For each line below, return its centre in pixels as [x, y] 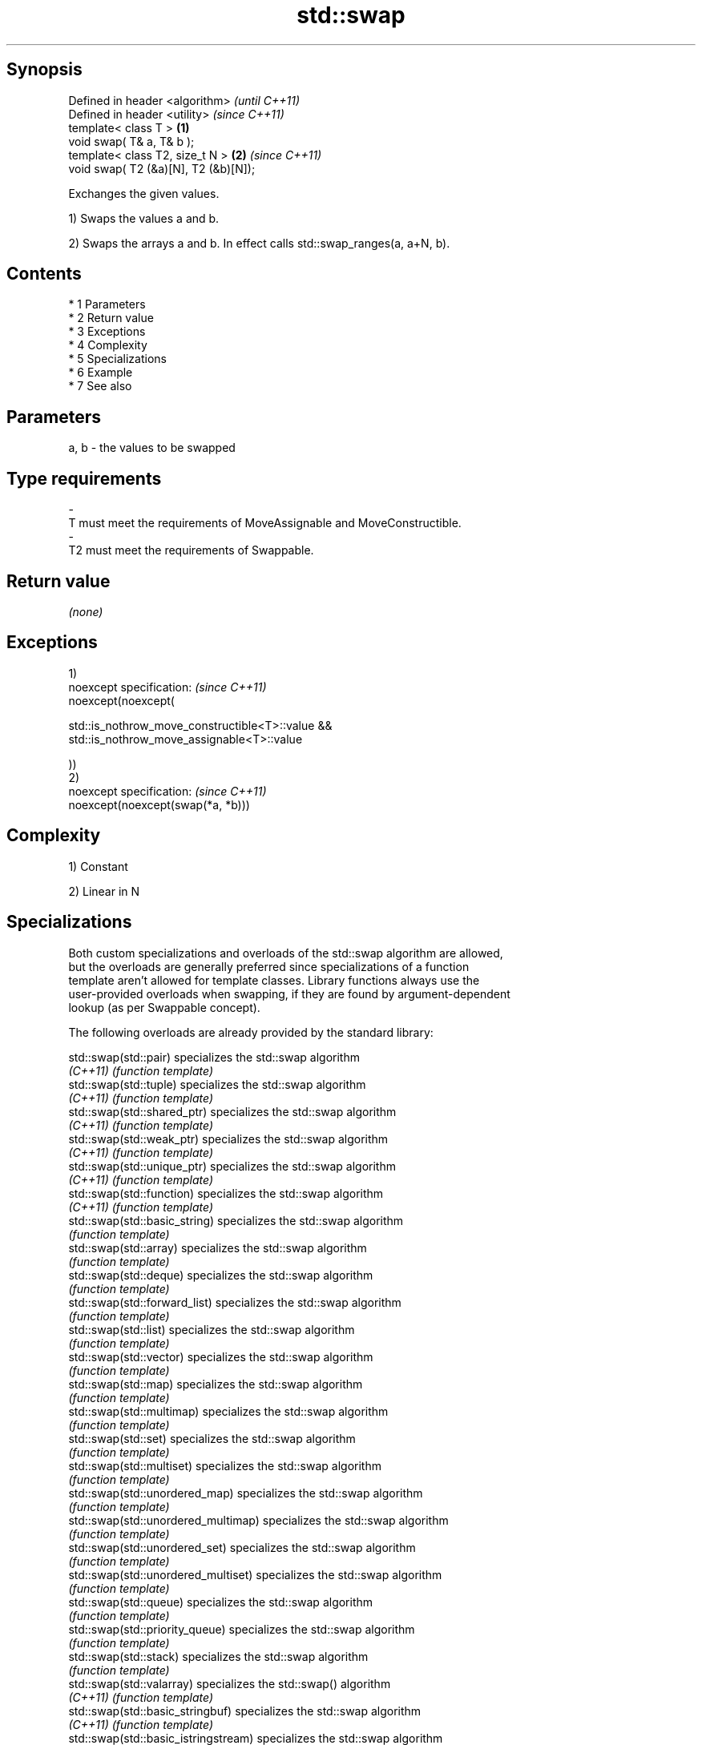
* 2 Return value [111, 318]
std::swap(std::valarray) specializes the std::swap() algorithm [230, 1683]
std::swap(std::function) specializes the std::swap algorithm [226, 1193]
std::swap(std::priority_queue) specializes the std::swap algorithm [242, 1629]
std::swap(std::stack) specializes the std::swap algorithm [218, 1656]
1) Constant [98, 866]
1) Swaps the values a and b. [144, 218]
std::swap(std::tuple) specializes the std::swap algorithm [217, 1084]
